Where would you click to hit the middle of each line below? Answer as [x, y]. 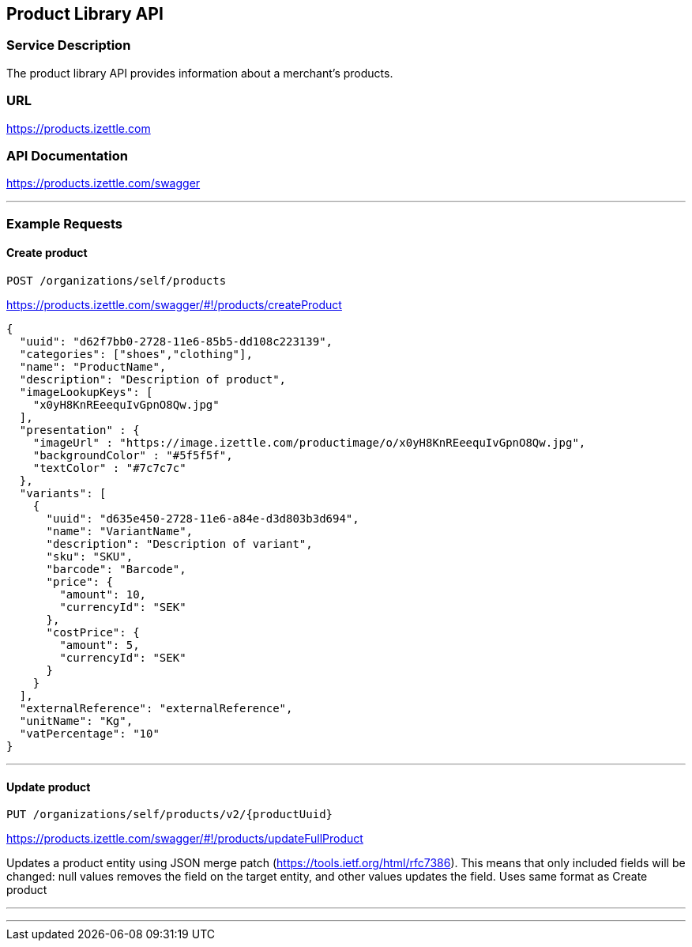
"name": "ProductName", [93, 366]
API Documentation [68, 155]
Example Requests [64, 223]
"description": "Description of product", [153, 379]
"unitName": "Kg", [76, 721]
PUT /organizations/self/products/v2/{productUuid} [170, 815]
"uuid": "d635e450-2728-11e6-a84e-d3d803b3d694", [203, 518]
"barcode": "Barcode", [116, 569]
